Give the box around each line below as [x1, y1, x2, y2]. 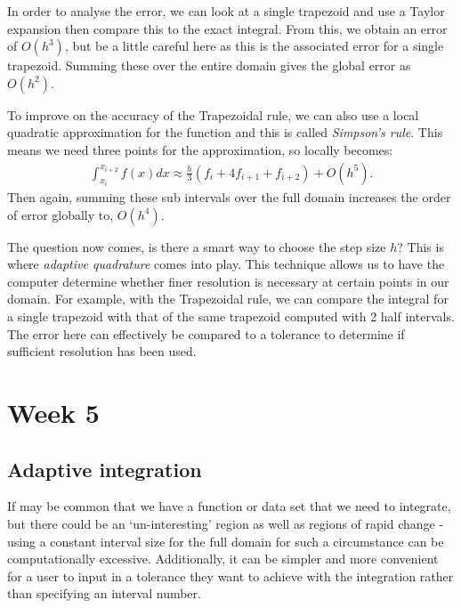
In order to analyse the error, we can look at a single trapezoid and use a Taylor [7, 2, 445, 20]
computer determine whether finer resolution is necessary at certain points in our [7, 272, 449, 290]
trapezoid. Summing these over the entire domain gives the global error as [7, 56, 411, 75]
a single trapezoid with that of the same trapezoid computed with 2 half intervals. [7, 307, 455, 325]
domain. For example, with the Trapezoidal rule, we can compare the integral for [7, 289, 449, 308]
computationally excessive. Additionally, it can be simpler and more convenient [7, 549, 439, 568]
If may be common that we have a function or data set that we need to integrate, [7, 497, 451, 515]
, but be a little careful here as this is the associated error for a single [64, 36, 444, 55]
